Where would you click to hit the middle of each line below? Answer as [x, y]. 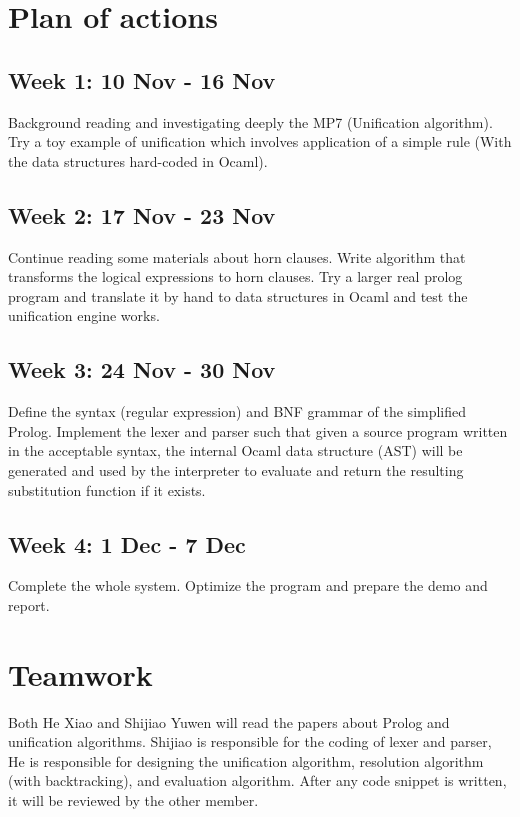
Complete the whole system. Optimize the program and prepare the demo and [248, 585]
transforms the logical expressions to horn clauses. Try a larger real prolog [235, 276]
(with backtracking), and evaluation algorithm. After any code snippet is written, [257, 780]
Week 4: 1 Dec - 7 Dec [127, 543]
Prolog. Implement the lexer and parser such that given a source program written [258, 430]
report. [29, 604]
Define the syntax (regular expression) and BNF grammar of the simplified [237, 411]
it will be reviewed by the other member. [133, 800]
